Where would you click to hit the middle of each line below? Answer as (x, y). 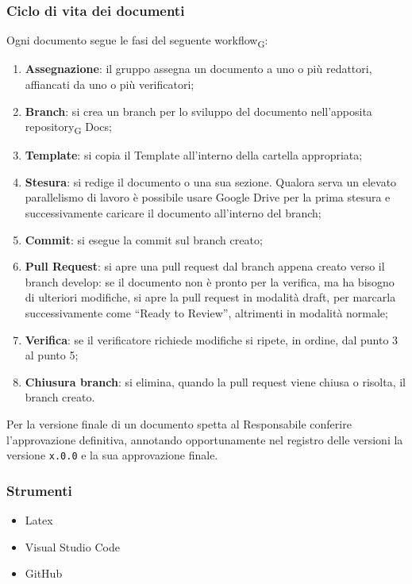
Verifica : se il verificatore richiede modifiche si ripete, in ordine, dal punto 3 (212, 339)
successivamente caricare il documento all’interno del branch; (173, 213)
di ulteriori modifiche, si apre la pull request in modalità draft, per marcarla (210, 297)
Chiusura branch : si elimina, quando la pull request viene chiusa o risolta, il (215, 381)
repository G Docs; (68, 127)
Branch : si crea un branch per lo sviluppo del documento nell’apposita (198, 111)
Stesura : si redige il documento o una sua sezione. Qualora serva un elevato (211, 181)
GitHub (44, 573)
